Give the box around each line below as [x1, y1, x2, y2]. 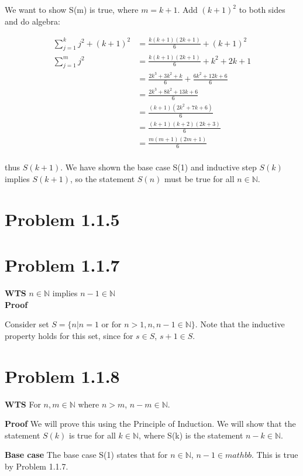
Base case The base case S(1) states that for [5, 448, 168, 461]
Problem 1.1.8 [5, 364, 120, 388]
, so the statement [70, 173, 135, 185]
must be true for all [164, 173, 235, 185]
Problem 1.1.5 [5, 207, 120, 231]
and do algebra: [5, 15, 60, 27]
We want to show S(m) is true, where [5, 4, 139, 15]
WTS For [5, 398, 41, 410]
